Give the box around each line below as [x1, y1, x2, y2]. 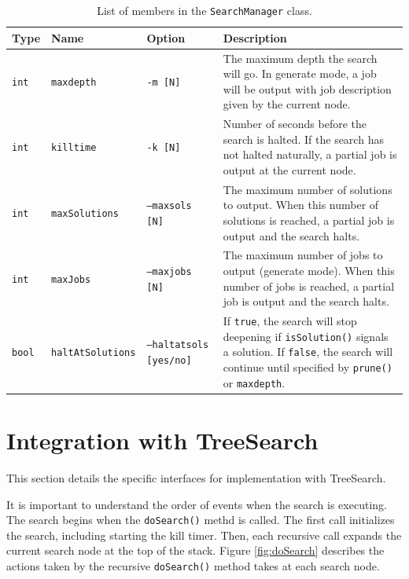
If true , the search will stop [223, 313, 357, 328]
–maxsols [146, 200, 192, 212]
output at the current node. [223, 161, 356, 178]
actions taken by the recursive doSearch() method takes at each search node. [6, 557, 380, 574]
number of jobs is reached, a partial [223, 277, 395, 294]
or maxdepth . [223, 374, 286, 390]
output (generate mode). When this [223, 262, 395, 278]
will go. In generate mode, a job [223, 65, 377, 82]
